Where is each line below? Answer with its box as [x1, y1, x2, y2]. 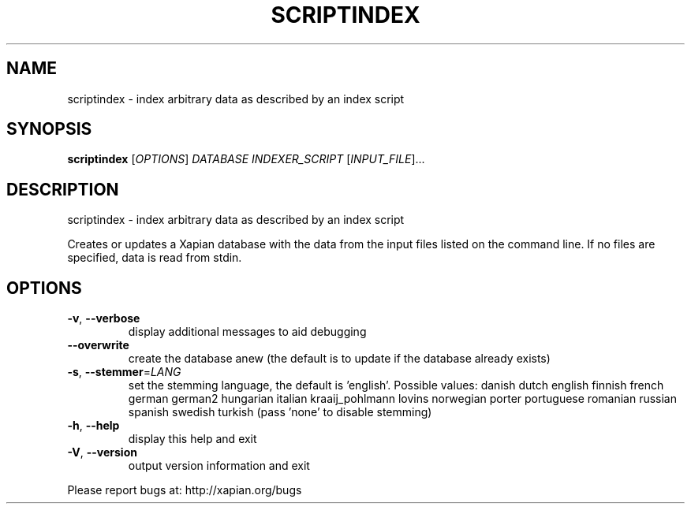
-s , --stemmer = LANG [67, 365, 181, 379]
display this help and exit [128, 432, 257, 446]
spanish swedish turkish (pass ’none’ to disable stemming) [128, 405, 432, 419]
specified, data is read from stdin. [67, 251, 242, 265]
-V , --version [67, 445, 137, 460]
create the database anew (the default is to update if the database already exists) [128, 352, 551, 366]
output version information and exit [128, 459, 310, 473]
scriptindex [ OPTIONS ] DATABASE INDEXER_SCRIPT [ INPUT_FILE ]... [67, 152, 425, 166]
